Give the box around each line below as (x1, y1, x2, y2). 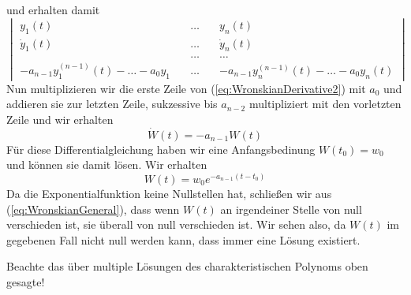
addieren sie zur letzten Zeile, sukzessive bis (6, 95, 218, 112)
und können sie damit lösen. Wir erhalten (6, 156, 207, 173)
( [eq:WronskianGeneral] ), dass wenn (6, 200, 180, 217)
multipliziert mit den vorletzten (248, 95, 402, 112)
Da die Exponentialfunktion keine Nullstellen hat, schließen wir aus (6, 185, 332, 201)
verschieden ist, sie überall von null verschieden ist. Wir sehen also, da (6, 216, 346, 233)
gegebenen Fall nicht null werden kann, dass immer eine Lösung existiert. (6, 231, 361, 248)
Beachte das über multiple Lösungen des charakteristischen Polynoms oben (6, 258, 368, 274)
